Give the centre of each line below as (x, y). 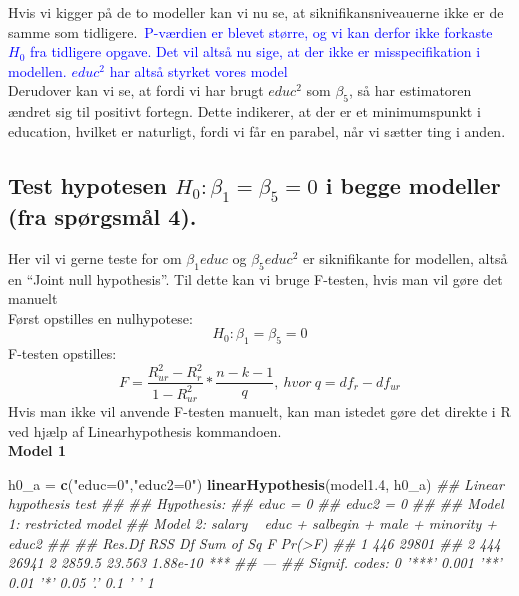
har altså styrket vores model (198, 70)
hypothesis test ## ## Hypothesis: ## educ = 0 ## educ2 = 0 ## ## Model (256, 503)
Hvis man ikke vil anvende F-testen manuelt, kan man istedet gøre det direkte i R (259, 411)
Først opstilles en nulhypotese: (100, 317)
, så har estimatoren (410, 90)
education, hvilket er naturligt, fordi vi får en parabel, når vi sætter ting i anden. (257, 130)
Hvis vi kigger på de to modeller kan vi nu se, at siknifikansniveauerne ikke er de (256, 12)
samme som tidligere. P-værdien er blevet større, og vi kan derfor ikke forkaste (250, 31)
